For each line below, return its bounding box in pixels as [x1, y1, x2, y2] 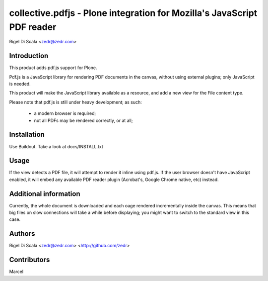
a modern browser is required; [34, 110, 96, 116]
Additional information [9, 189, 80, 198]
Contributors [9, 256, 50, 264]
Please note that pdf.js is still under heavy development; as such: [9, 99, 142, 105]
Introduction [9, 52, 49, 60]
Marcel [9, 269, 24, 275]
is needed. [9, 81, 31, 87]
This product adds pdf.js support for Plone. [9, 65, 97, 71]
